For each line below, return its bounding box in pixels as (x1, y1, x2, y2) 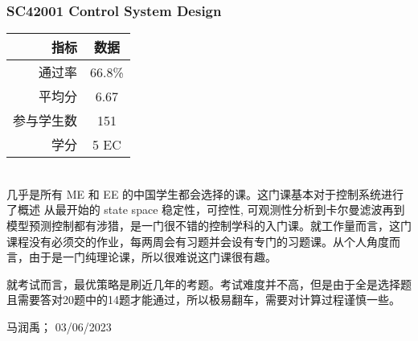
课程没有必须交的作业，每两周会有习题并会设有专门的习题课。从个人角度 (6, 232, 389, 249)
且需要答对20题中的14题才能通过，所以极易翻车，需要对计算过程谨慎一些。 (6, 291, 400, 308)
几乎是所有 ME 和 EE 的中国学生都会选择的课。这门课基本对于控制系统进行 (6, 185, 404, 202)
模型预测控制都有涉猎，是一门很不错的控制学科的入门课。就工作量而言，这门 (6, 217, 412, 233)
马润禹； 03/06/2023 (6, 318, 112, 335)
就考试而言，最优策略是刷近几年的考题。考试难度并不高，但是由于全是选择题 (6, 275, 412, 292)
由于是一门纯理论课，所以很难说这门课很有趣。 (28, 249, 277, 265)
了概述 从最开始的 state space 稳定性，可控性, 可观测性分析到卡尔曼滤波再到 (6, 201, 405, 218)
